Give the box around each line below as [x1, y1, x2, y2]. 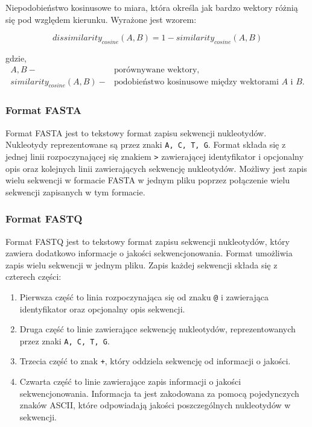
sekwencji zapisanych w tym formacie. [5, 185, 145, 198]
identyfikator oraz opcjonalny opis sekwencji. [19, 302, 185, 315]
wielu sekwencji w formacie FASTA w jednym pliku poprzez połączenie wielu [5, 174, 290, 186]
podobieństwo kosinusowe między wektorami [113, 77, 279, 86]
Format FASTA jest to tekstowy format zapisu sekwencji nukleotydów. [5, 126, 267, 139]
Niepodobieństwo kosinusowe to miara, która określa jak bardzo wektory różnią [5, 1, 298, 13]
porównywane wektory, [113, 65, 200, 74]
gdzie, [5, 51, 27, 64]
